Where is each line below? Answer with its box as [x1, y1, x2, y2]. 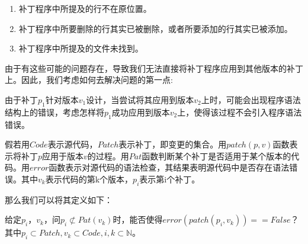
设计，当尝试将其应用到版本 [86, 93, 194, 105]
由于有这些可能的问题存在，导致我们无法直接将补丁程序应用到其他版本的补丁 [5, 62, 303, 74]
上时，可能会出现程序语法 [201, 93, 301, 105]
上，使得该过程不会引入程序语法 [177, 105, 302, 118]
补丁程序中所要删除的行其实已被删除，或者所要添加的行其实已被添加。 [18, 22, 293, 34]
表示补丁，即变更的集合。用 [118, 138, 227, 150]
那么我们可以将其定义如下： [5, 193, 113, 206]
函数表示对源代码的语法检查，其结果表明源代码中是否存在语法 [49, 161, 290, 174]
